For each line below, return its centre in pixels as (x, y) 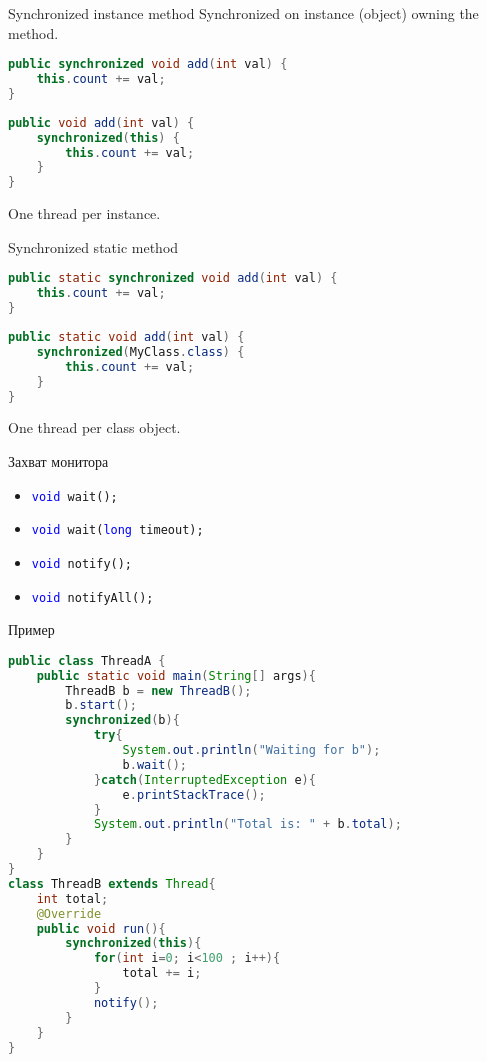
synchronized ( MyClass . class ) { (140, 351)
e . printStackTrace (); (194, 794)
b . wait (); (154, 764)
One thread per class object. (94, 427)
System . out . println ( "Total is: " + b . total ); (247, 824)
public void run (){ (101, 928)
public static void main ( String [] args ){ (176, 675)
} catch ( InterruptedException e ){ (204, 779)
